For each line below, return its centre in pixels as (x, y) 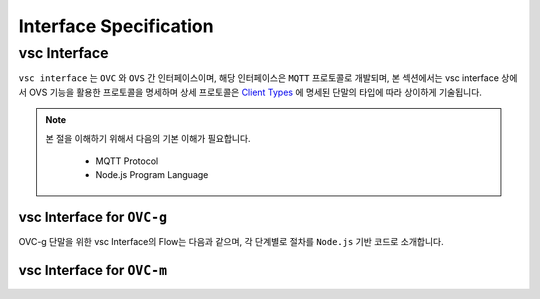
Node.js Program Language (152, 175)
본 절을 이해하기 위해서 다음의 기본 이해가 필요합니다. (148, 138)
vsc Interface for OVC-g (93, 217)
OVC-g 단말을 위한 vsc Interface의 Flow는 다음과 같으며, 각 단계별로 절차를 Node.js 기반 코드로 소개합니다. (231, 242)
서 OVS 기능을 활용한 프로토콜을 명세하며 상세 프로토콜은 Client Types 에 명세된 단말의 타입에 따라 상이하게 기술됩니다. (250, 92)
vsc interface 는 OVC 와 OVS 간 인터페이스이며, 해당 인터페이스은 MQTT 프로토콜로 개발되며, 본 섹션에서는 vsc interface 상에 (268, 78)
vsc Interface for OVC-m (93, 270)
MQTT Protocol (127, 161)
